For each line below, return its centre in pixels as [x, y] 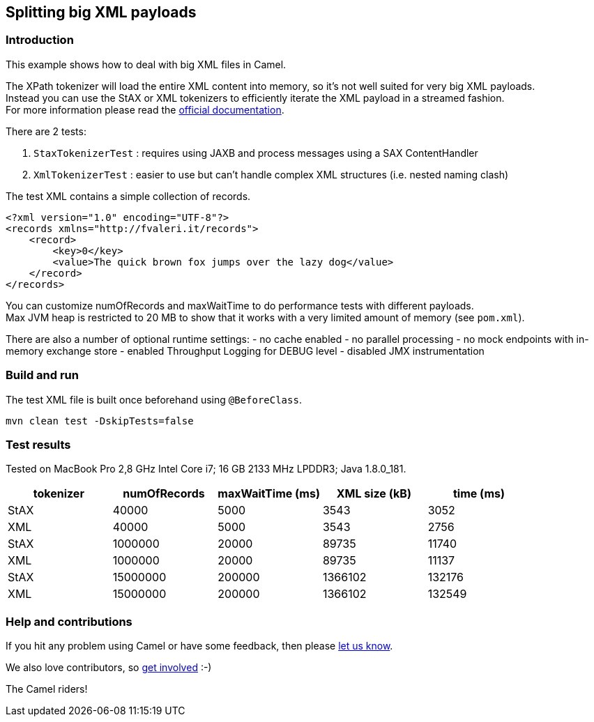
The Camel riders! [47, 689]
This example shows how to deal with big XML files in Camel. [146, 64]
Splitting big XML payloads [101, 12]
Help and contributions [69, 621]
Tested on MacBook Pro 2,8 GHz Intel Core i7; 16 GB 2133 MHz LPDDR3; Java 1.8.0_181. [206, 469]
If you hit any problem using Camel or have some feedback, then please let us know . [199, 646]
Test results [38, 444]
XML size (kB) [374, 494]
